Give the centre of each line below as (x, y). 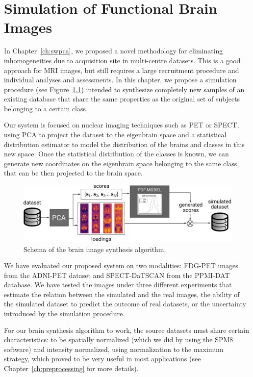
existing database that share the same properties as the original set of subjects (122, 99)
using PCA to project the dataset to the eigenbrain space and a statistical (115, 135)
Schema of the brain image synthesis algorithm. (95, 249)
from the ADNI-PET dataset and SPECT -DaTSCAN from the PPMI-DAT (117, 275)
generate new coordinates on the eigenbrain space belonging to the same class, (122, 163)
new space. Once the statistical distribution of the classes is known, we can (116, 154)
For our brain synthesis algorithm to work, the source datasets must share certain (127, 330)
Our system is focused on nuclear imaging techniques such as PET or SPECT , (122, 125)
